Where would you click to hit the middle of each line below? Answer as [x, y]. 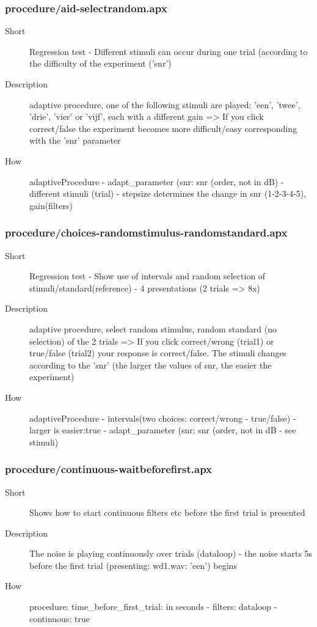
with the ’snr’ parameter [75, 140]
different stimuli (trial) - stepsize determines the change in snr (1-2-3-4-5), [168, 193]
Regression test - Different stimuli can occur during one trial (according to [169, 51]
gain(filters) [51, 205]
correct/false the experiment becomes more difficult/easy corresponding [163, 128]
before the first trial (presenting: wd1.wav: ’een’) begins [133, 565]
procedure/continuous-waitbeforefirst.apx [109, 469]
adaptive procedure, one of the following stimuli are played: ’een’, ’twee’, [165, 104]
